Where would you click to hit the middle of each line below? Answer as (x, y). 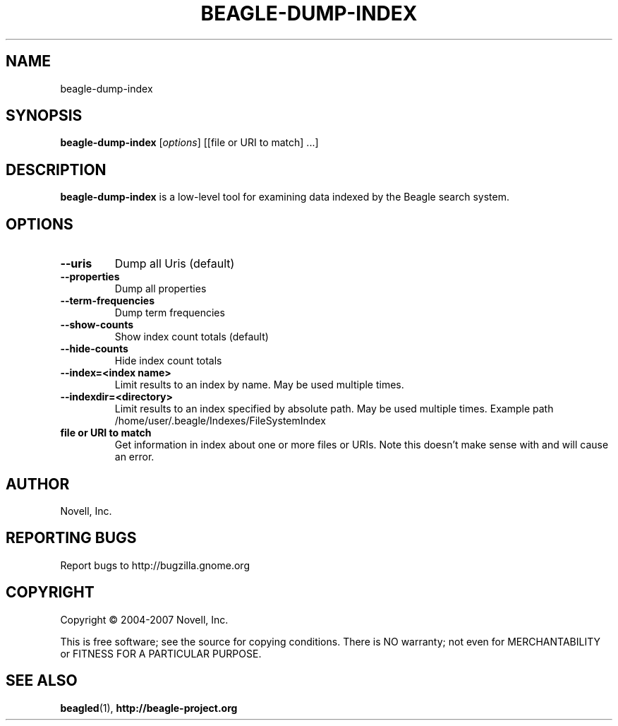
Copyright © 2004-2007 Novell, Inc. (144, 619)
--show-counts (97, 325)
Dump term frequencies (170, 313)
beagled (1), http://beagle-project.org (149, 708)
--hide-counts (94, 349)
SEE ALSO (42, 681)
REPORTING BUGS (71, 538)
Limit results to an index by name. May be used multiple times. (259, 385)
